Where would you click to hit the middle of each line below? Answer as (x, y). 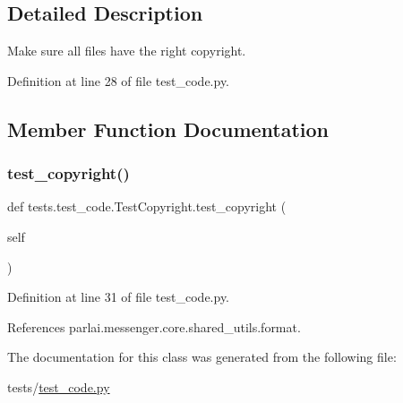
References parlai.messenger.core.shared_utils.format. (154, 326)
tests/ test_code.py (59, 386)
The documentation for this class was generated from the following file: (202, 357)
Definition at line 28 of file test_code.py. (119, 80)
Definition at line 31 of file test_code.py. (119, 297)
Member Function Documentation (168, 129)
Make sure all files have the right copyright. (127, 51)
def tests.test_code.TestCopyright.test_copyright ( (147, 206)
